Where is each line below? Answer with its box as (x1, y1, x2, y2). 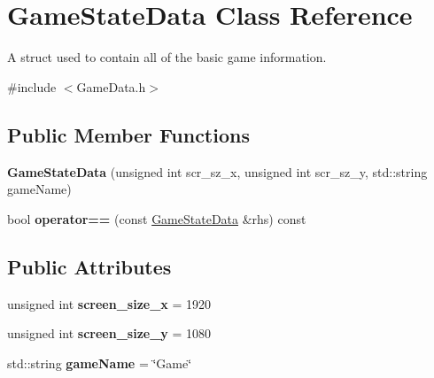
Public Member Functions (7, 120, 250, 148)
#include (7, 77, 57, 96)
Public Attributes (7, 252, 172, 280)
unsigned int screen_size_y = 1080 (7, 324, 212, 343)
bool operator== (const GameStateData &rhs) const (7, 209, 306, 228)
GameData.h (76, 77, 146, 96)
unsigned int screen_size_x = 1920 (7, 294, 212, 312)
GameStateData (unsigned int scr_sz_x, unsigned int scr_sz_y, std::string (7, 162, 428, 181)
